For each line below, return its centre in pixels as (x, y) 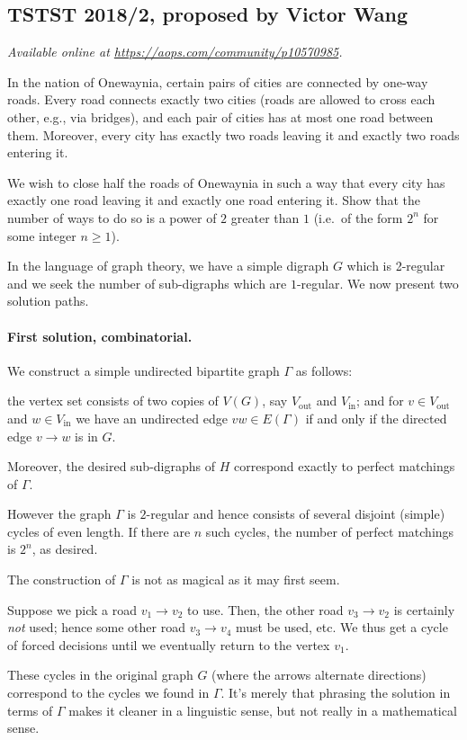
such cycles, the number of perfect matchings (330, 531)
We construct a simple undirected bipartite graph (144, 370)
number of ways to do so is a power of (112, 217)
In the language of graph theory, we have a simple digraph (168, 266)
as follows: (324, 370)
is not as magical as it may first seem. (236, 580)
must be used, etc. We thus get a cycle (342, 627)
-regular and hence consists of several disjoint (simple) (296, 514)
